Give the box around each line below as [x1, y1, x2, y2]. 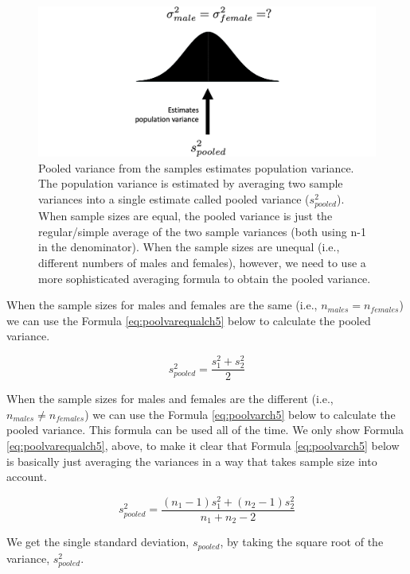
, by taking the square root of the [220, 533, 384, 550]
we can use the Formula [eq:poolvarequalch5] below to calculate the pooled [6, 312, 371, 328]
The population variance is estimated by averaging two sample [38, 175, 343, 192]
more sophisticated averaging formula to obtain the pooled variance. [38, 270, 371, 286]
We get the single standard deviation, [6, 533, 189, 550]
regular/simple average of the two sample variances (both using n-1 [38, 223, 366, 239]
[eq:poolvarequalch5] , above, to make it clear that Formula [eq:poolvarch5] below [6, 436, 400, 453]
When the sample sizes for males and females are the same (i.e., [6, 297, 318, 313]
